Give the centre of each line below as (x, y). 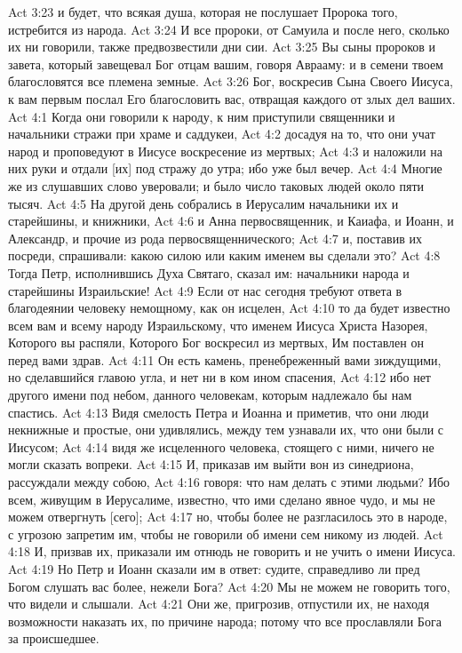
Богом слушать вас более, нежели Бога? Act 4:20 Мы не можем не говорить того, (229, 586)
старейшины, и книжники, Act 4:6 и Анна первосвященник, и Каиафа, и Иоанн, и (231, 221)
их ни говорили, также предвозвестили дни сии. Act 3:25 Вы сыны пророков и (222, 47)
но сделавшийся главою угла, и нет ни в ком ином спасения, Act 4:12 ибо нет (219, 377)
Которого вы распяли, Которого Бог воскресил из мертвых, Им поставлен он (216, 342)
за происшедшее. (54, 638)
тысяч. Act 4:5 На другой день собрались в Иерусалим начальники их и (203, 203)
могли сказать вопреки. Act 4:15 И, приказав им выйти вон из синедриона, (211, 464)
